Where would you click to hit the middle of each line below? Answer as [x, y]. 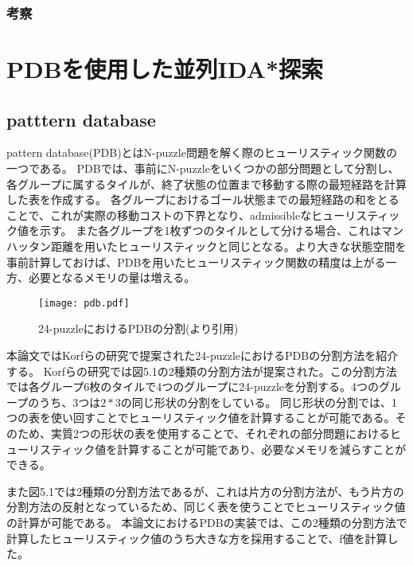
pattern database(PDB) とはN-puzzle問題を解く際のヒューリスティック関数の [202, 152]
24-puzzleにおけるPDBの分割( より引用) [138, 328]
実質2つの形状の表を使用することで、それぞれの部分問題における [220, 433]
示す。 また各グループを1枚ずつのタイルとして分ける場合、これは [210, 230]
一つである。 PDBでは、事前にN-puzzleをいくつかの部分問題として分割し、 [203, 168]
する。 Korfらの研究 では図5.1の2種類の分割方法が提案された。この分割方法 [202, 371]
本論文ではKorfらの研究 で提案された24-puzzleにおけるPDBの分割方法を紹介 [203, 355]
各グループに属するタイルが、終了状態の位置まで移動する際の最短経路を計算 [206, 183]
